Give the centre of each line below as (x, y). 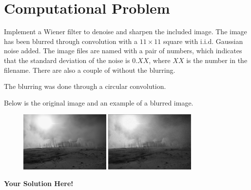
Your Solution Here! (39, 183)
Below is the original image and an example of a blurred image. (99, 102)
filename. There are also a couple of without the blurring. (90, 70)
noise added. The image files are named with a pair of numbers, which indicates (123, 51)
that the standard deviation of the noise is (67, 60)
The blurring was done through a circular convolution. (85, 86)
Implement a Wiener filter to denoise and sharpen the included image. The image (125, 32)
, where (160, 60)
